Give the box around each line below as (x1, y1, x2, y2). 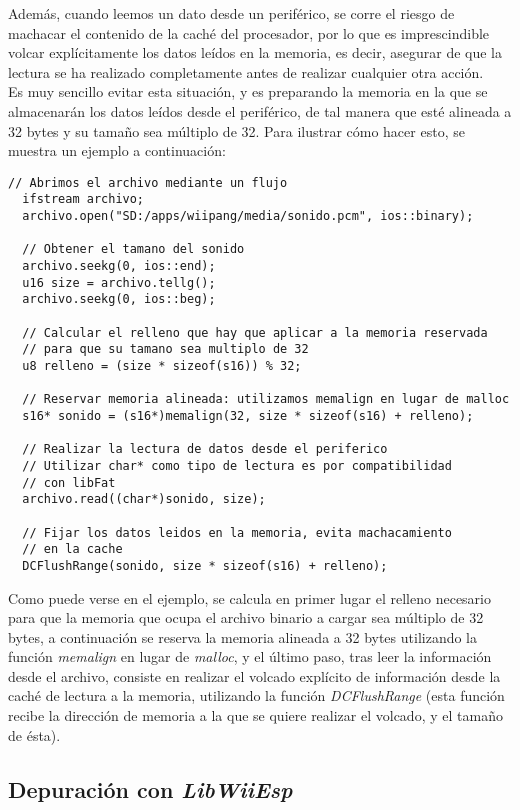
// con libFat (22, 475, 116, 490)
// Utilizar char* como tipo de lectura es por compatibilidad (22, 458, 452, 473)
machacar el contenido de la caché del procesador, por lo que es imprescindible (8, 22, 490, 43)
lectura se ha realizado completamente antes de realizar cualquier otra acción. (8, 61, 484, 82)
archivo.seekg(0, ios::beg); (22, 292, 216, 307)
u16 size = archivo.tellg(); (22, 275, 216, 290)
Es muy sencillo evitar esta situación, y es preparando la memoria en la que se (8, 81, 488, 102)
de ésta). (8, 724, 61, 745)
